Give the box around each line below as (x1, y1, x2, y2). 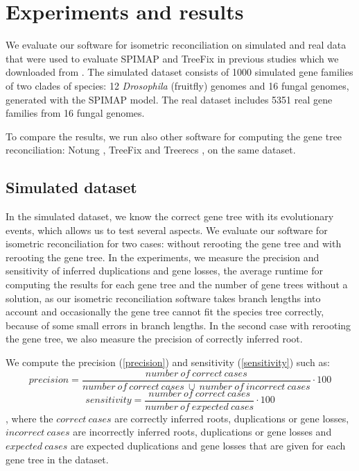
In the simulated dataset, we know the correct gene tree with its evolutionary (6, 209, 334, 224)
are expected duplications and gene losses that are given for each (70, 438, 346, 452)
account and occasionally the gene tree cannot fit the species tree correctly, (6, 304, 324, 319)
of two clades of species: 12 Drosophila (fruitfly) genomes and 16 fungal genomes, (6, 78, 349, 92)
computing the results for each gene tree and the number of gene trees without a (6, 277, 348, 292)
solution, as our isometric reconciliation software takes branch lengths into (6, 290, 321, 305)
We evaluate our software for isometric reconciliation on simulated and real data (6, 38, 347, 52)
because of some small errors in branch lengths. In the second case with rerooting (6, 317, 351, 332)
